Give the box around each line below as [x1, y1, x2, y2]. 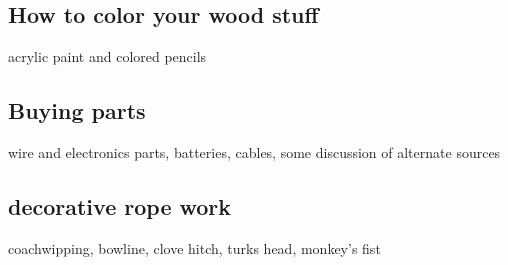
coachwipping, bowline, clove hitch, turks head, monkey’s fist [8, 237, 381, 258]
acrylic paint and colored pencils [8, 46, 207, 67]
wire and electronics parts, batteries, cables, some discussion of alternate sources [8, 142, 501, 162]
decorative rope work [8, 190, 232, 221]
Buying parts [8, 95, 146, 126]
